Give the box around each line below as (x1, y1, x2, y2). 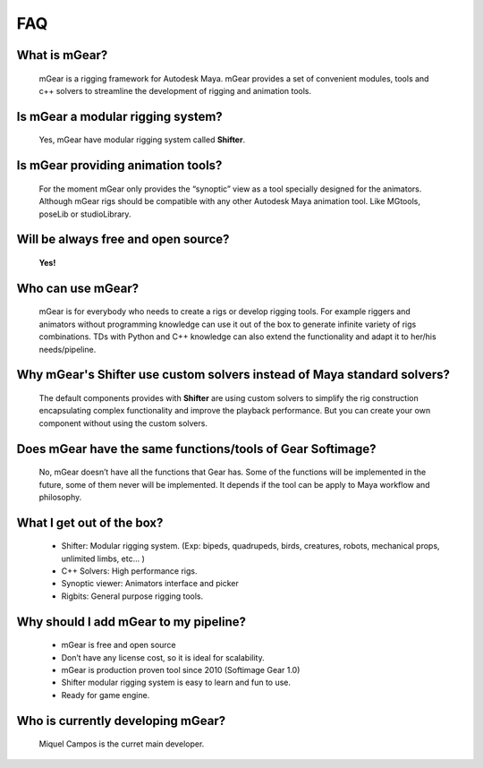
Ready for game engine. (61, 689, 150, 700)
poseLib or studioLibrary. (38, 209, 131, 219)
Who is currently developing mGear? (16, 713, 226, 729)
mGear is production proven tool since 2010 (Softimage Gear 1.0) (61, 665, 301, 676)
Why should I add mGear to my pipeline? (16, 614, 246, 629)
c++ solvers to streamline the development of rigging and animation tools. (38, 85, 312, 96)
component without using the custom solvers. (38, 417, 208, 429)
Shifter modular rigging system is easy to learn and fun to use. (61, 677, 291, 688)
